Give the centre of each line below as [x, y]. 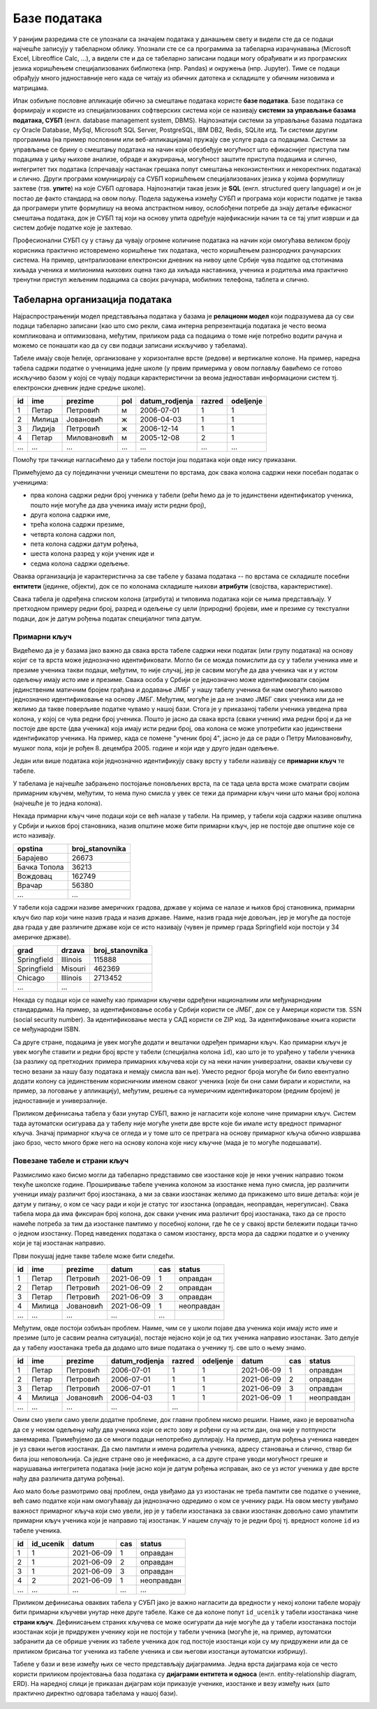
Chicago [31, 977]
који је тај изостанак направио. [59, 1243]
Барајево [32, 858]
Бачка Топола [40, 867]
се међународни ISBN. [46, 1029]
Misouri [74, 968]
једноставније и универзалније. [60, 1100]
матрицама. [31, 88]
